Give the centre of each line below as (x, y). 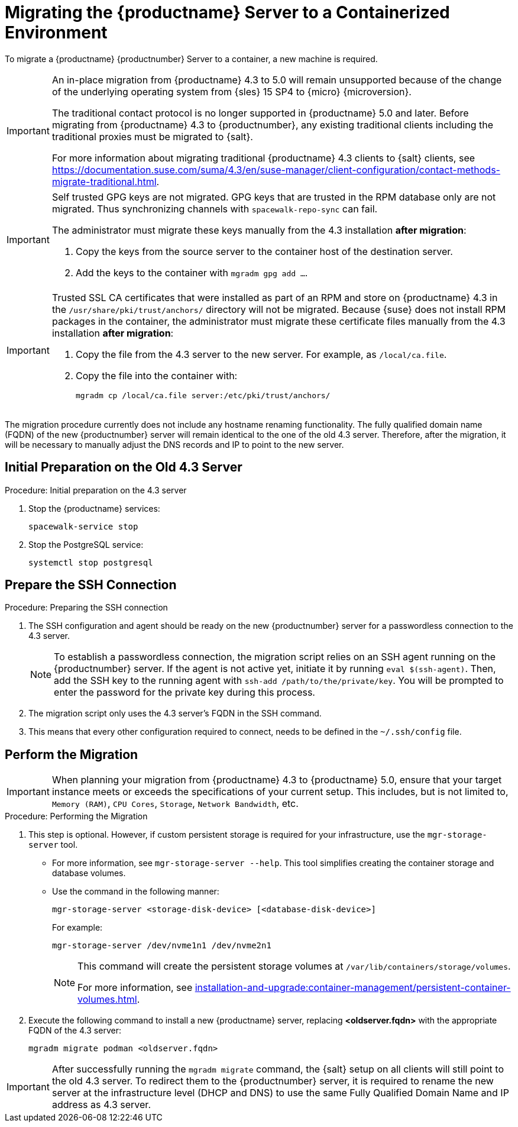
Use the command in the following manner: (136, 892)
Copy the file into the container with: (156, 375)
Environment (56, 33)
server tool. (53, 845)
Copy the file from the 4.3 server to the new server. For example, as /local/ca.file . (261, 354)
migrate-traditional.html (104, 181)
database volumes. (89, 873)
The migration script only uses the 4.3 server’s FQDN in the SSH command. (175, 713)
